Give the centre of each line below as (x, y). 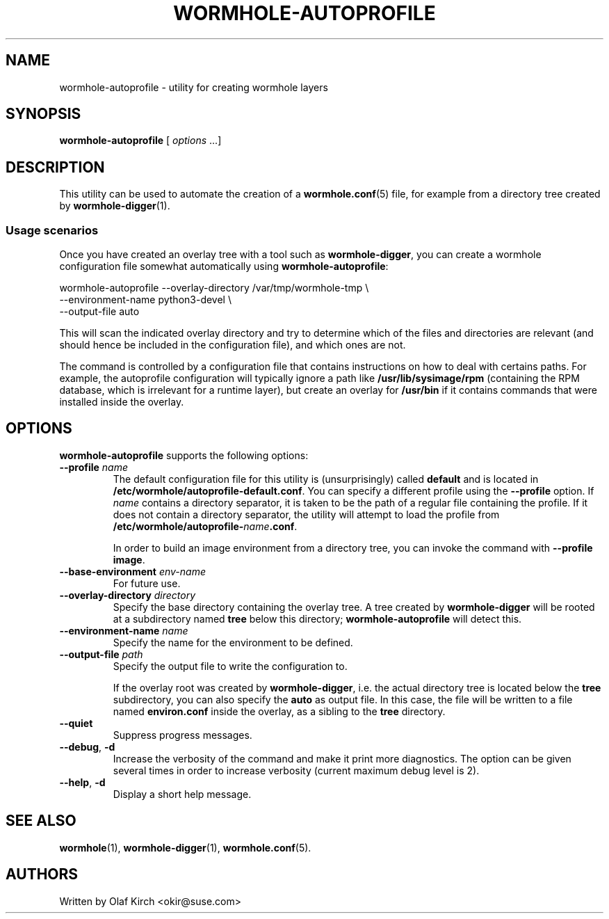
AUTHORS (42, 874)
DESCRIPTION (55, 167)
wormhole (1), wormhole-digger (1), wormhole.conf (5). (185, 847)
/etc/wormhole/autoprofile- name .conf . (205, 526)
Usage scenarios (52, 230)
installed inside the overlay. (122, 402)
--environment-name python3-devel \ (145, 300)
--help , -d (82, 782)
